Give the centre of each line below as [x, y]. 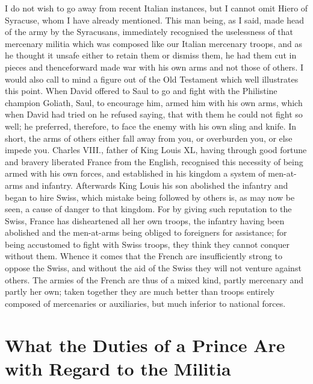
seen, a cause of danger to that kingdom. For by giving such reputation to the [148, 209]
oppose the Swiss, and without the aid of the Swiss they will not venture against [153, 268]
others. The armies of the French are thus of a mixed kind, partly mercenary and [154, 279]
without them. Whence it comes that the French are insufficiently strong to [144, 256]
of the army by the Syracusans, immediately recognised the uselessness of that [149, 32]
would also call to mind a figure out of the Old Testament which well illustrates [152, 79]
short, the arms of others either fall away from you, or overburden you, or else [149, 138]
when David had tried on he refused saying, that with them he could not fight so [154, 114]
